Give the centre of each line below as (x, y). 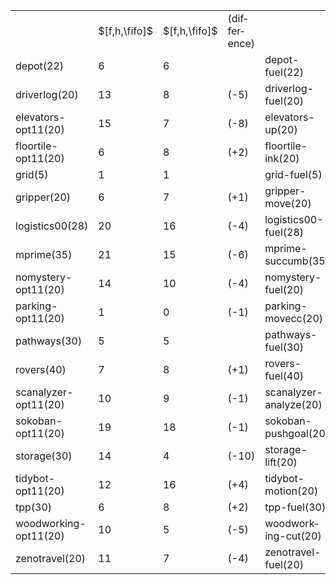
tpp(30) (34, 507)
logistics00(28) (52, 226)
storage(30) (44, 456)
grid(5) (32, 174)
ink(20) (282, 158)
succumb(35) (297, 261)
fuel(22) (284, 72)
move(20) (288, 203)
